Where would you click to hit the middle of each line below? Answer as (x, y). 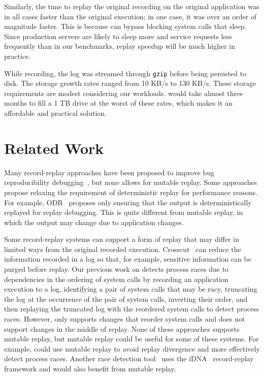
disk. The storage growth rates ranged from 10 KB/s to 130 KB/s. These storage (130, 83)
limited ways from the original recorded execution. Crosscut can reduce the (123, 249)
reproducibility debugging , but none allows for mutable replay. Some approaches (131, 182)
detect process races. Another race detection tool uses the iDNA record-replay (129, 358)
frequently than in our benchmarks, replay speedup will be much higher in (120, 46)
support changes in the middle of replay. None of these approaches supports (122, 328)
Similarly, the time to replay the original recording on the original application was (132, 6)
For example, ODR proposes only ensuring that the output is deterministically (128, 202)
